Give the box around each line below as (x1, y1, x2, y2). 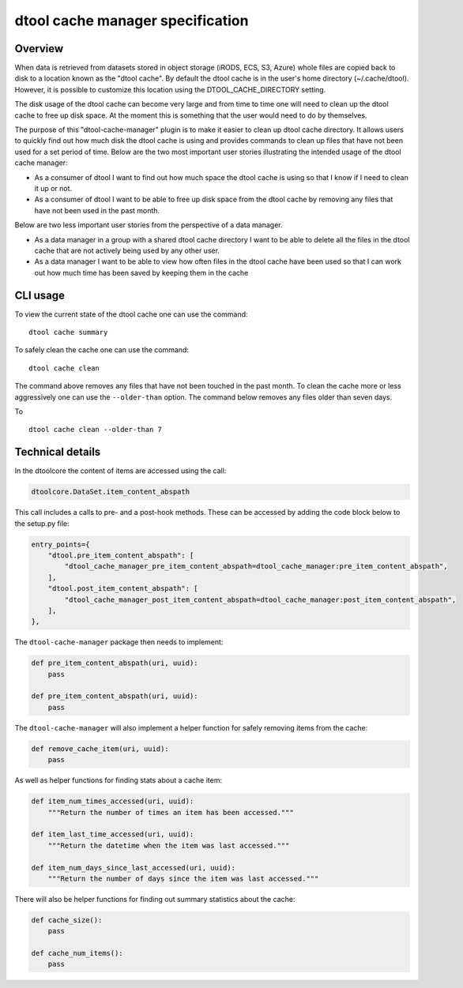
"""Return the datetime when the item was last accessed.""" (47, 841, 290, 850)
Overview (14, 42, 64, 55)
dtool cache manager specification (14, 12, 249, 29)
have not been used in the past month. (34, 205, 160, 215)
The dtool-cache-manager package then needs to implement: (14, 637, 224, 647)
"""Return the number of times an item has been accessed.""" (47, 808, 294, 817)
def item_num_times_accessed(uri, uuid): (31, 797, 194, 806)
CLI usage (14, 288, 66, 302)
